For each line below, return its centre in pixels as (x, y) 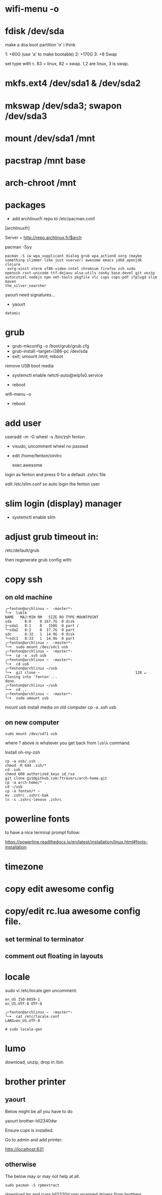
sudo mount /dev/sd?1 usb (31, 734)
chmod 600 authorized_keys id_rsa (40, 774)
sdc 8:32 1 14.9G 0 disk (40, 634)
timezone (24, 867)
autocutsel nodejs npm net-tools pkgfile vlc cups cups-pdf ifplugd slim (81, 277)
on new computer (32, 723)
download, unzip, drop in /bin (34, 1062)
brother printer (36, 1082)
